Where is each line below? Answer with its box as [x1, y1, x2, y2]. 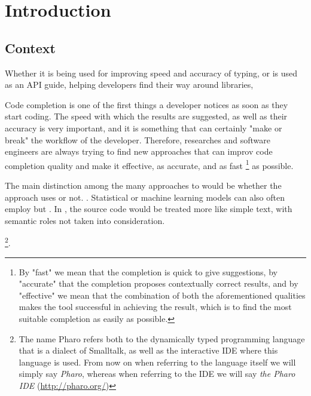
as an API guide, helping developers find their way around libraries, [5, 78, 254, 91]
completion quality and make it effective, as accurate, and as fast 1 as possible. [5, 157, 294, 171]
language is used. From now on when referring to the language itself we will [19, 355, 296, 368]
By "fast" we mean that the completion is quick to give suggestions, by [19, 265, 278, 278]
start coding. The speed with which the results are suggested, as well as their [5, 110, 288, 122]
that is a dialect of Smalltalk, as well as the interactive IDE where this [19, 344, 278, 357]
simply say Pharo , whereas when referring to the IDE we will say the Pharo [19, 367, 295, 380]
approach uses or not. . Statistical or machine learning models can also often [5, 191, 285, 203]
